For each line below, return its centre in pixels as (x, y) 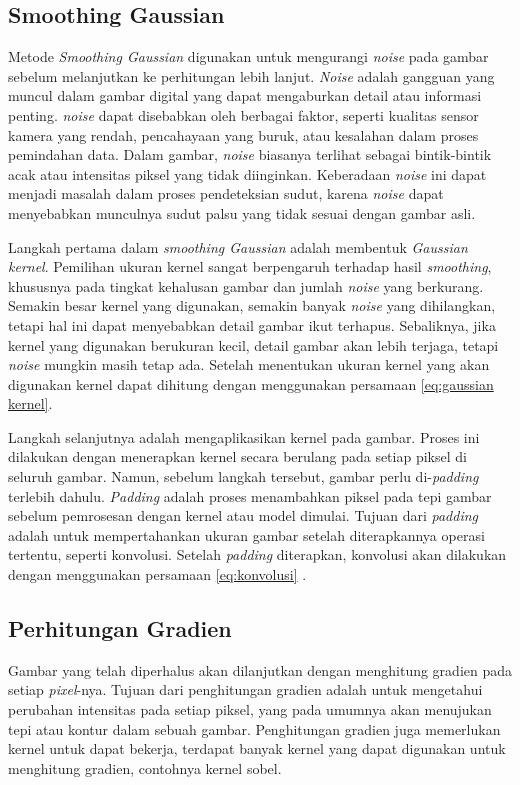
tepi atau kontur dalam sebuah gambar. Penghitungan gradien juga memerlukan (254, 728)
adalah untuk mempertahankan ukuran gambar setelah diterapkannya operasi (246, 534)
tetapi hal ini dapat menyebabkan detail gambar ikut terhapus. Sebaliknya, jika (252, 324)
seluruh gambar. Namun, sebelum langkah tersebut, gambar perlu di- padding (243, 476)
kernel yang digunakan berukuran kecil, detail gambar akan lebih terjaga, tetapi (253, 344)
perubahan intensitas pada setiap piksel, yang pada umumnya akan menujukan (250, 709)
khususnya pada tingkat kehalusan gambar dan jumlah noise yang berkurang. (246, 285)
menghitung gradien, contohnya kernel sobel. (145, 767)
